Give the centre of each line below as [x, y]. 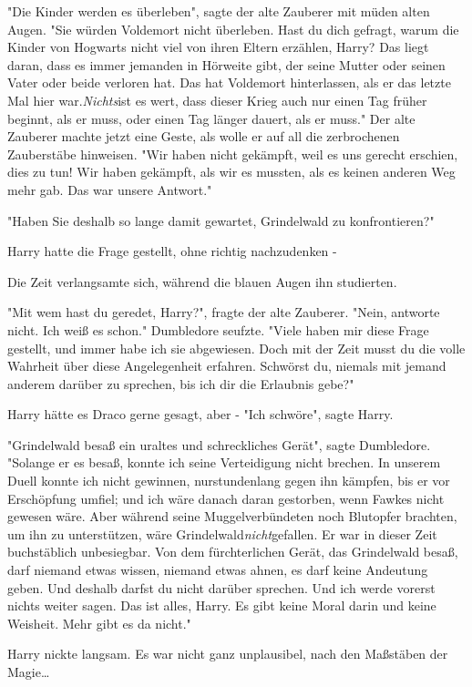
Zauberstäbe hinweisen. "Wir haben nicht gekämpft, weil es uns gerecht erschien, [233, 154]
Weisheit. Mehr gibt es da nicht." [99, 623]
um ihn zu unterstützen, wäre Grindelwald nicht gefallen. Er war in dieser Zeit [222, 533]
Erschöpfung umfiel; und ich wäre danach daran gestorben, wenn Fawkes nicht [226, 498]
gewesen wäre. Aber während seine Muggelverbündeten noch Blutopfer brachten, [232, 516]
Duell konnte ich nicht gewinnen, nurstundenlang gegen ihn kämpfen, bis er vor [229, 481]
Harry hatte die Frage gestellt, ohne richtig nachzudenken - [172, 251]
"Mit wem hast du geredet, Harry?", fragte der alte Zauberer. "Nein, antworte [224, 312]
